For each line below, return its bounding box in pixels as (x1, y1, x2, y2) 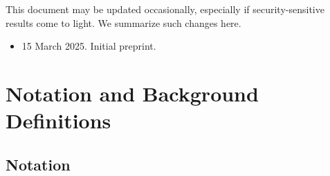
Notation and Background (6, 79, 259, 107)
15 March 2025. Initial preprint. (21, 39, 156, 53)
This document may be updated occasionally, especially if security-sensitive (6, 2, 324, 16)
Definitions (6, 106, 111, 135)
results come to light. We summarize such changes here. (6, 15, 241, 30)
